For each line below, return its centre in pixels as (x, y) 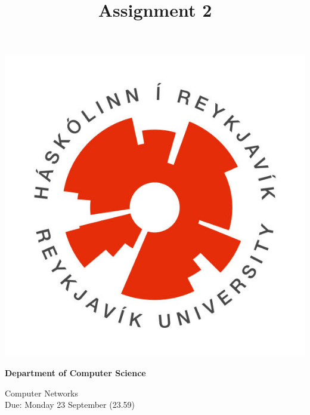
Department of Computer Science (75, 372)
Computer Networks (42, 393)
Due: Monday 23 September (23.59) (70, 405)
